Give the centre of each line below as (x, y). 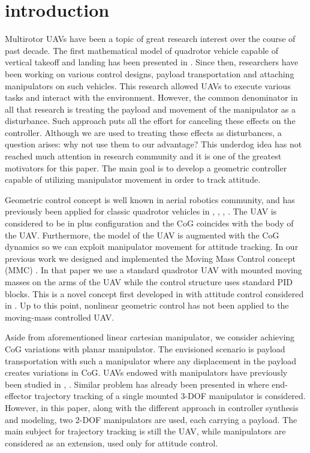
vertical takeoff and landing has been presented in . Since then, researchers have (152, 62)
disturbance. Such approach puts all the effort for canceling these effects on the (150, 121)
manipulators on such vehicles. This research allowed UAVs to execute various (148, 85)
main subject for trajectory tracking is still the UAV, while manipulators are (145, 431)
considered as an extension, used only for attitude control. (112, 443)
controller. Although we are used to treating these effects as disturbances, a (143, 132)
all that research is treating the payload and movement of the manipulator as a (150, 109)
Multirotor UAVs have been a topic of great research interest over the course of (150, 39)
